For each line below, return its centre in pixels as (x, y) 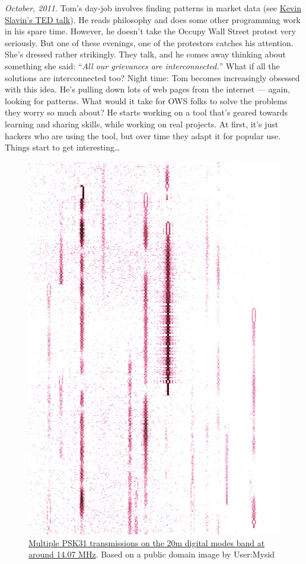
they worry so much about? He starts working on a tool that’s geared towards (146, 112)
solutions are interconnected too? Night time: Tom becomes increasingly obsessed (152, 77)
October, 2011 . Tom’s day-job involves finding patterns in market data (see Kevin (153, 8)
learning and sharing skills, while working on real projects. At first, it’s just (142, 124)
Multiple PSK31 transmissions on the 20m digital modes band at (147, 542)
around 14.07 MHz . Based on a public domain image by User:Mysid (152, 554)
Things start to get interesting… (63, 147)
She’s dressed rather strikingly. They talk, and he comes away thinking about (145, 54)
